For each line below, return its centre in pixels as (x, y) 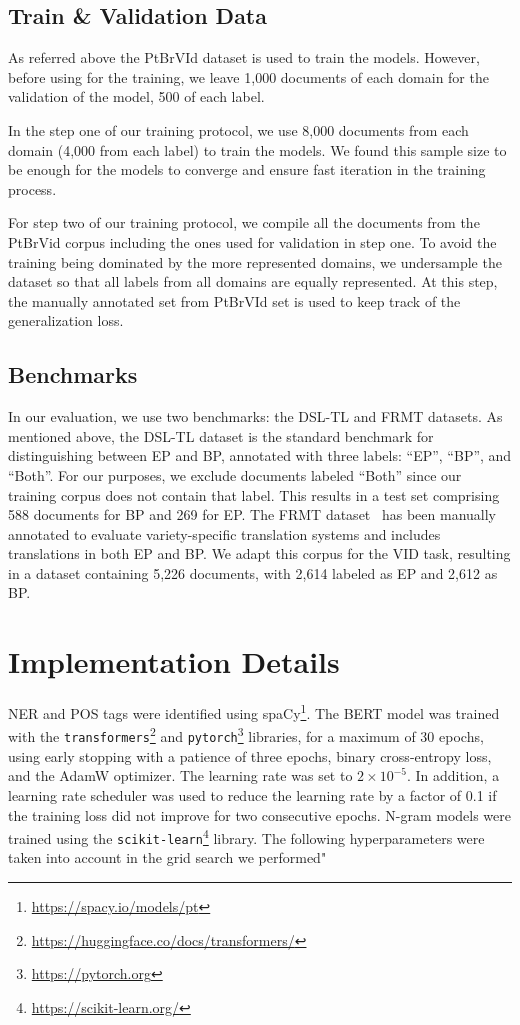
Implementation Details (174, 661)
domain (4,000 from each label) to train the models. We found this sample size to (257, 149)
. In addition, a (453, 775)
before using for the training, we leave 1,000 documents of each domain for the (248, 76)
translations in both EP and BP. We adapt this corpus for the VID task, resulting (259, 553)
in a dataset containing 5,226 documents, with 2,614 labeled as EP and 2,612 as (253, 572)
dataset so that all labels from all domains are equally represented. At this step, (253, 281)
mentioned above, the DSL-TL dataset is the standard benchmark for (221, 435)
